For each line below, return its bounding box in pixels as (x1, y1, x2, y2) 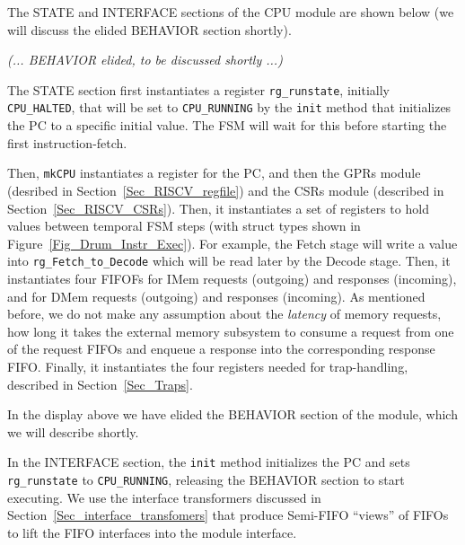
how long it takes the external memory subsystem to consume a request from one (7, 321, 454, 340)
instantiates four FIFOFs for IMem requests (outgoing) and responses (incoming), (7, 268, 457, 287)
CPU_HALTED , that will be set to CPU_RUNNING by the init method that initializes (7, 98, 452, 117)
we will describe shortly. (7, 422, 139, 441)
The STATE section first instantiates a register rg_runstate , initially (7, 80, 390, 99)
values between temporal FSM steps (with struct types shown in (7, 216, 361, 235)
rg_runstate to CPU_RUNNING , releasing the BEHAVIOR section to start (7, 470, 405, 488)
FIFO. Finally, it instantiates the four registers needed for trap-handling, (7, 356, 408, 375)
